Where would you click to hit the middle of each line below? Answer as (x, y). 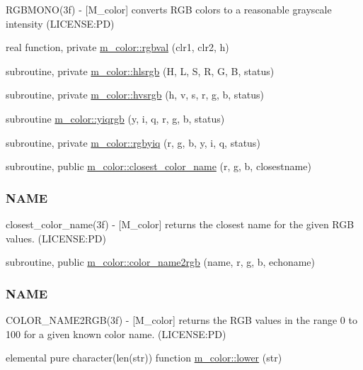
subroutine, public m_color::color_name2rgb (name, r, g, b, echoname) (161, 262)
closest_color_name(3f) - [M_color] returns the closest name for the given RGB (180, 224)
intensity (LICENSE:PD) (60, 23)
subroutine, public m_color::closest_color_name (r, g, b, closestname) (159, 166)
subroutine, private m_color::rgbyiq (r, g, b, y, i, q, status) (133, 142)
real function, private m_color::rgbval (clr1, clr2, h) (117, 47)
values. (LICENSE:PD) (56, 238)
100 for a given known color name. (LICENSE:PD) (116, 333)
